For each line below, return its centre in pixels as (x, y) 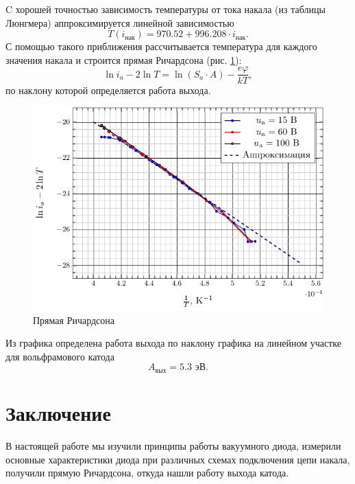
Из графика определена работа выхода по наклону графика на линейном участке (173, 343)
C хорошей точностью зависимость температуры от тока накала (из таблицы (166, 9)
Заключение (58, 413)
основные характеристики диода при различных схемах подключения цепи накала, (178, 459)
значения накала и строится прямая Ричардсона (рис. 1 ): (124, 59)
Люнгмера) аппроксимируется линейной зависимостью (120, 22)
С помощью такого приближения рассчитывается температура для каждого (161, 46)
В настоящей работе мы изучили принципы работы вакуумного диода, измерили (173, 445)
